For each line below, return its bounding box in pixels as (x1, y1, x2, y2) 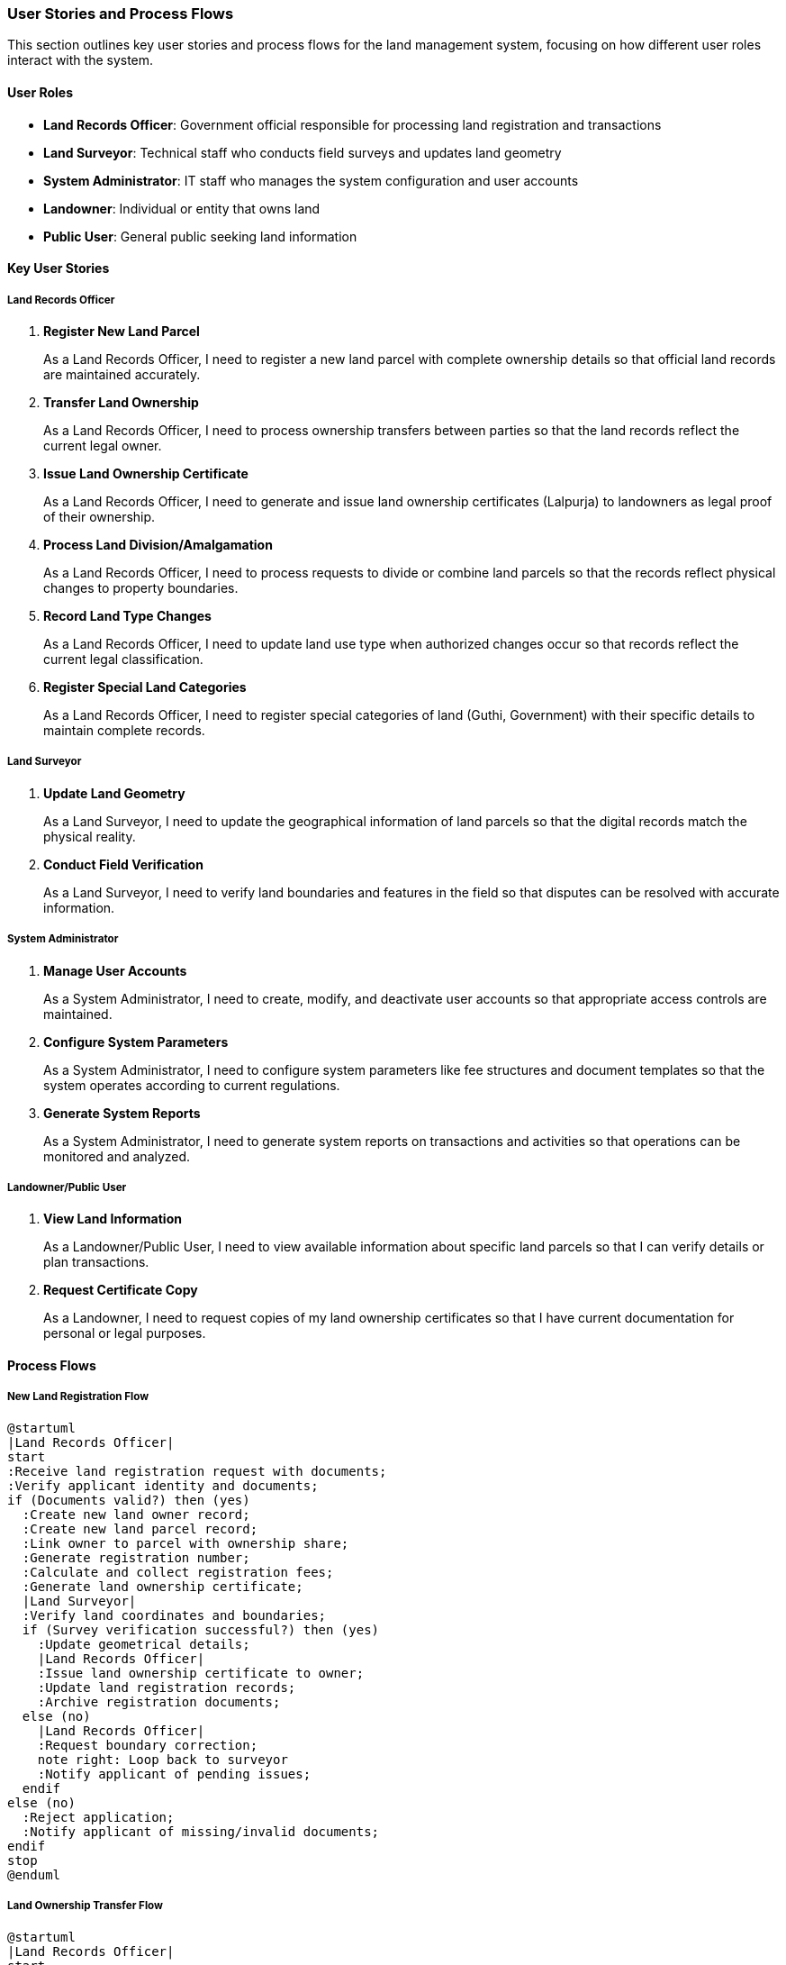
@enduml (7, 1867, 61, 1882)
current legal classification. (43, 650, 203, 667)
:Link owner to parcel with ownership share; (22, 1535, 349, 1551)
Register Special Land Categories (43, 678, 247, 695)
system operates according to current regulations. (43, 1077, 340, 1093)
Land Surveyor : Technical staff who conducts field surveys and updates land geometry (43, 144, 562, 160)
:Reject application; (22, 1809, 175, 1824)
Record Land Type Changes (43, 607, 212, 623)
